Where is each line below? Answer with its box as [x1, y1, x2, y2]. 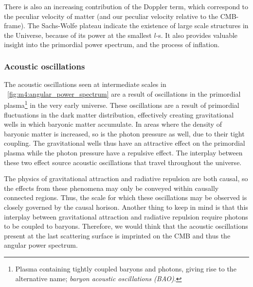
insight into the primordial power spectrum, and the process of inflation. [4, 39, 220, 50]
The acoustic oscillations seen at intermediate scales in [4, 79, 166, 89]
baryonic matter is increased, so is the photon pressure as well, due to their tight [4, 128, 245, 138]
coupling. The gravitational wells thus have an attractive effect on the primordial [4, 138, 245, 148]
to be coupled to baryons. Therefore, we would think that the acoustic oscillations [4, 221, 248, 231]
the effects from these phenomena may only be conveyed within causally [4, 183, 219, 193]
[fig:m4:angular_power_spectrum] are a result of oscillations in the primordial [7, 88, 241, 99]
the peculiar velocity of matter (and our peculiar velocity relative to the [4, 11, 218, 21]
